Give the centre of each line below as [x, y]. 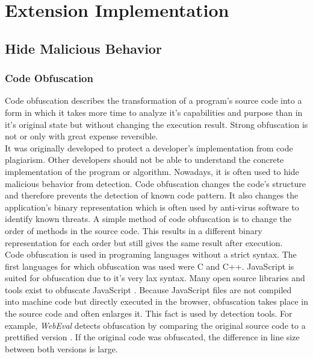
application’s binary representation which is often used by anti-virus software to [152, 207]
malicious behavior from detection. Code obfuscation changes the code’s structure [155, 183]
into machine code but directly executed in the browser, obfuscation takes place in [156, 301]
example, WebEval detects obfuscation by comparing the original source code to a [155, 325]
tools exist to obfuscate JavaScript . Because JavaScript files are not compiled [148, 289]
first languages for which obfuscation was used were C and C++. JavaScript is [150, 266]
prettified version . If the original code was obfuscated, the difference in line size [152, 337]
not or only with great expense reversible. [82, 136]
